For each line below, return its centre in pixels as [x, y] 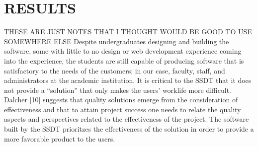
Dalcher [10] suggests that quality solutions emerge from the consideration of [121, 100]
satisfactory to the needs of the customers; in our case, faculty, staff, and [115, 70]
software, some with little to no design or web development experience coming [123, 51]
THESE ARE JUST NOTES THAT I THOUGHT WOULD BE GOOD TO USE [128, 32]
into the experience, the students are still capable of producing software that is [124, 60]
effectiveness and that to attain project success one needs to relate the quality [123, 109]
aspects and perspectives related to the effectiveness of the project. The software [127, 119]
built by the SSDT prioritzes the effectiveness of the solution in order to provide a [129, 129]
